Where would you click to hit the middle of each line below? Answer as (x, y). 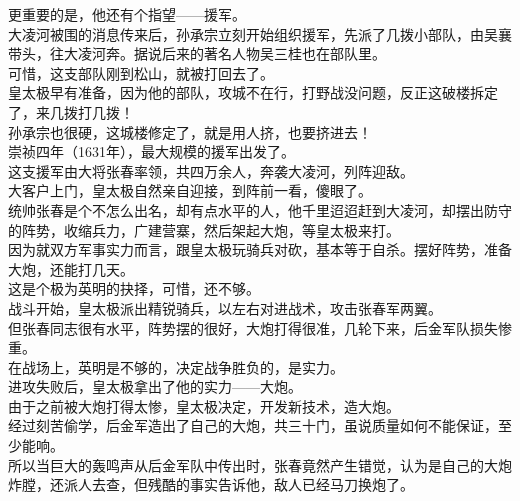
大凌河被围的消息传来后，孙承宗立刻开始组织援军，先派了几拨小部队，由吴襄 (260, 33)
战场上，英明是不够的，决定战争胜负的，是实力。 (182, 366)
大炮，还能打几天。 (71, 268)
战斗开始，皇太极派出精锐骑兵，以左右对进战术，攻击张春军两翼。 (225, 307)
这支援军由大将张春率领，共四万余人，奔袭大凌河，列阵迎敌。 (211, 170)
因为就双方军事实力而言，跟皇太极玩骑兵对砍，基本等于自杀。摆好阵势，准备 (260, 249)
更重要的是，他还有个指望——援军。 (127, 14)
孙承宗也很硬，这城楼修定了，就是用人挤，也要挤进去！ (190, 131)
